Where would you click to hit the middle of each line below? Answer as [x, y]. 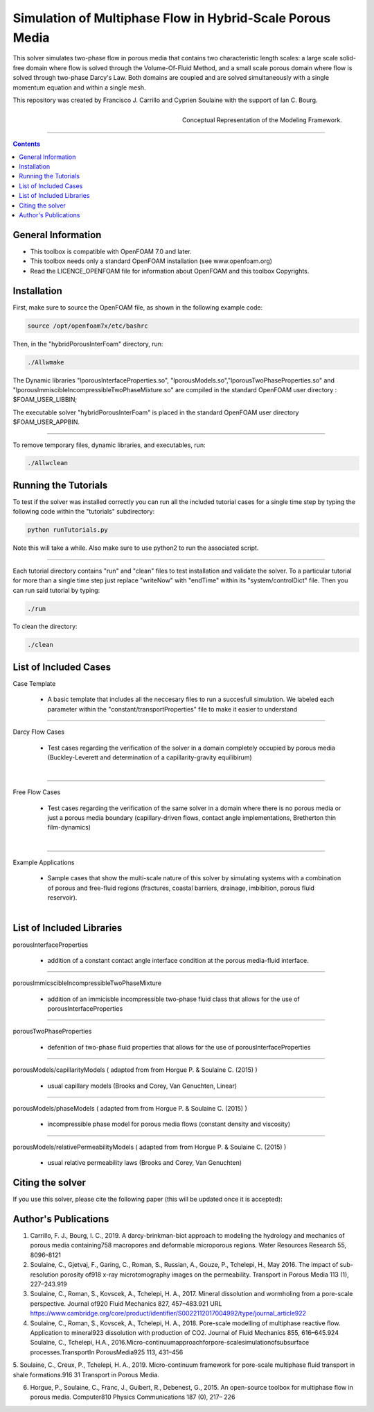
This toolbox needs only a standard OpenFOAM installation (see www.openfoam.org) [151, 261]
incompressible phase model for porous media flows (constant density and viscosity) [169, 1124]
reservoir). [62, 898]
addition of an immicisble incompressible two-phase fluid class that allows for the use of [174, 999]
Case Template [34, 683]
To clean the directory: [45, 627]
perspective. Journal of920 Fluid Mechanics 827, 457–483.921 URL [126, 1303]
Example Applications [44, 862]
